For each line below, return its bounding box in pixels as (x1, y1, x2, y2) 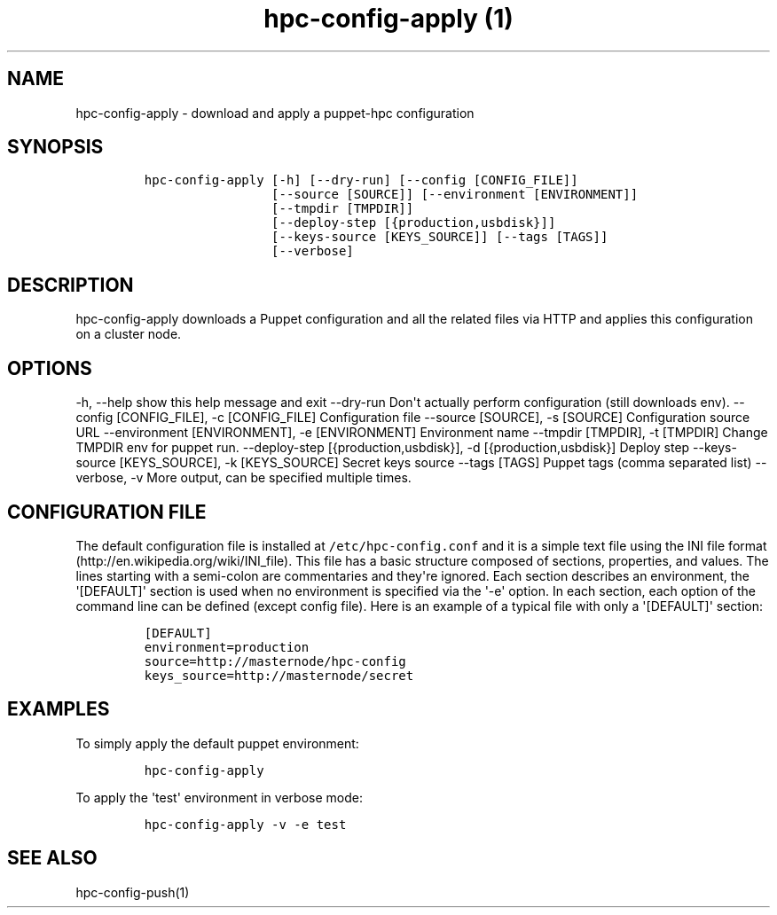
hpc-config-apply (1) (263, 4, 514, 34)
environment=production (144, 639, 310, 654)
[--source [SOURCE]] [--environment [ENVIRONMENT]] (271, 187, 639, 202)
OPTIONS (7, 356, 92, 379)
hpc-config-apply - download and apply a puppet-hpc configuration (75, 105, 475, 121)
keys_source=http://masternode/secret (144, 668, 414, 683)
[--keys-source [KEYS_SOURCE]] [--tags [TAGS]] (271, 230, 608, 245)
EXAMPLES (7, 698, 110, 721)
